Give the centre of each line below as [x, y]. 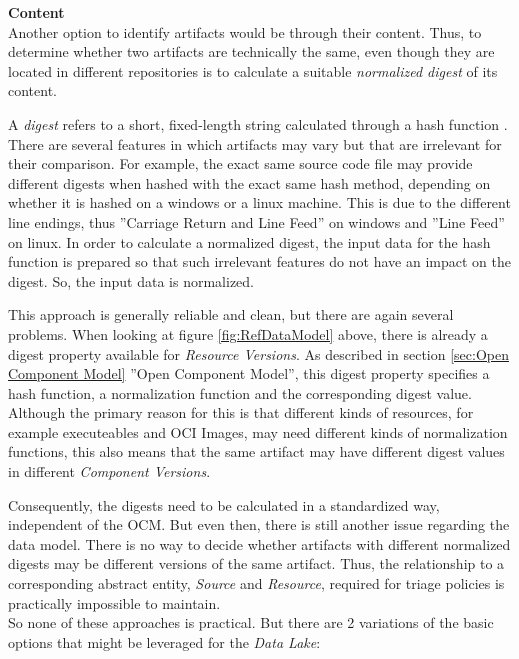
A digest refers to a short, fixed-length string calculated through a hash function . [258, 123]
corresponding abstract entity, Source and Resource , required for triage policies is [256, 583]
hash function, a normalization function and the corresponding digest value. [240, 392]
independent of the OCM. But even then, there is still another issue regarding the [259, 524]
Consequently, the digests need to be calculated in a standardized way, [224, 504]
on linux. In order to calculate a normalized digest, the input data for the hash [249, 241]
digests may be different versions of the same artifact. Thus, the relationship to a [256, 563]
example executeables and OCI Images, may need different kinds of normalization [258, 431]
